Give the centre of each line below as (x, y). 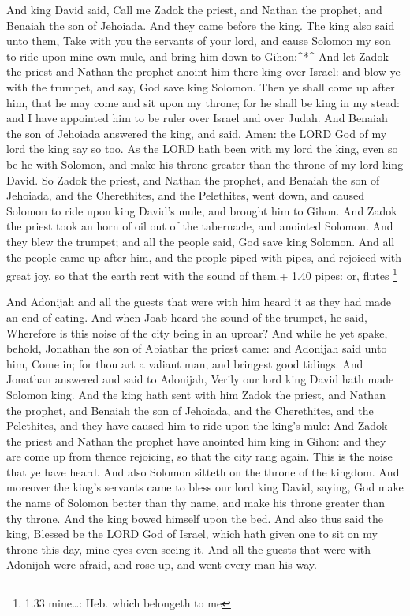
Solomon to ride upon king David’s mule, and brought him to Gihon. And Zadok (202, 210)
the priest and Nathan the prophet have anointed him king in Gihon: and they (196, 441)
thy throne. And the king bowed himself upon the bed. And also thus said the (195, 518)
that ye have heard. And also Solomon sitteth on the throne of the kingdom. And (203, 471)
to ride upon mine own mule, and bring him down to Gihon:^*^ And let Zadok (198, 56)
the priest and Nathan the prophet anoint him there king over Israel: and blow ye (203, 71)
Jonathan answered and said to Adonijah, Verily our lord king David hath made (200, 379)
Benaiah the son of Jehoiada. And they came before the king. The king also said (201, 25)
